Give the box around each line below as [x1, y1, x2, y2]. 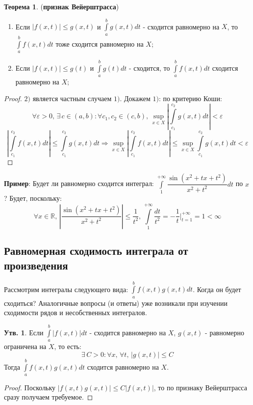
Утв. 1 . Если [4, 327, 44, 337]
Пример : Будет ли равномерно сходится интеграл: [4, 178, 154, 189]
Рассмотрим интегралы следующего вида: [4, 284, 128, 294]
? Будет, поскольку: [4, 193, 62, 203]
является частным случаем [32, 93, 112, 103]
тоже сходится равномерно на [55, 38, 144, 49]
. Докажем [120, 93, 151, 103]
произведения [4, 257, 68, 272]
